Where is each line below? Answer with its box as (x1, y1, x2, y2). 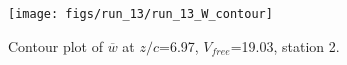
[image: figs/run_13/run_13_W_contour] (8, 7, 273, 21)
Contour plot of (8, 35, 103, 56)
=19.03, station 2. (230, 35, 340, 56)
